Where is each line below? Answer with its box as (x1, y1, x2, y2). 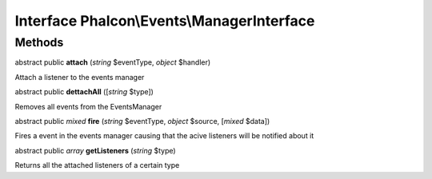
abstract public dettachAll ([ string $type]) (14, 87, 154, 97)
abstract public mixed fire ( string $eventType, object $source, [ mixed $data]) (14, 116, 270, 125)
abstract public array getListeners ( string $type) (14, 145, 176, 155)
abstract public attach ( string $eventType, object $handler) (14, 58, 211, 67)
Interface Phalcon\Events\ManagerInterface (14, 12, 315, 30)
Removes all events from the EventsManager (14, 101, 162, 111)
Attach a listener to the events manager (14, 72, 145, 82)
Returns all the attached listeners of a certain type (14, 161, 180, 170)
